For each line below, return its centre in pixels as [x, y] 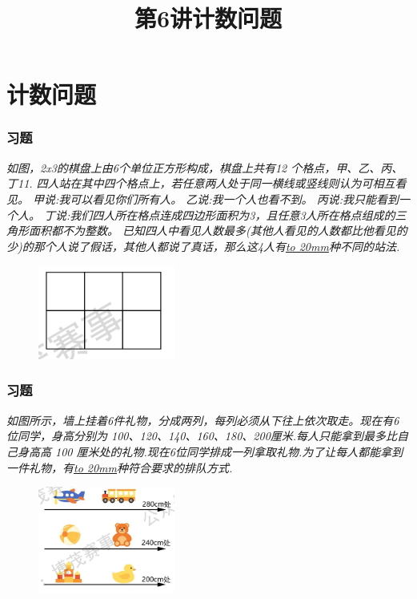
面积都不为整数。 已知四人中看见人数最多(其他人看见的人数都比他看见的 [218, 231]
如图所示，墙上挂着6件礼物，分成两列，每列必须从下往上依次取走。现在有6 [203, 420]
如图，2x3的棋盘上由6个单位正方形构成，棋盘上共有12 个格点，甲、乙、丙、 [205, 167]
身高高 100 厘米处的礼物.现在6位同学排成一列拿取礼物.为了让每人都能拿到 [210, 451]
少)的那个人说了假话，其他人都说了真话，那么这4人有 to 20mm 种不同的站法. [203, 246]
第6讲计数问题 [208, 18]
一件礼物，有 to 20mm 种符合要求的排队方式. [120, 467]
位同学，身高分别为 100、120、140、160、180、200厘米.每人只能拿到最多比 [202, 436]
